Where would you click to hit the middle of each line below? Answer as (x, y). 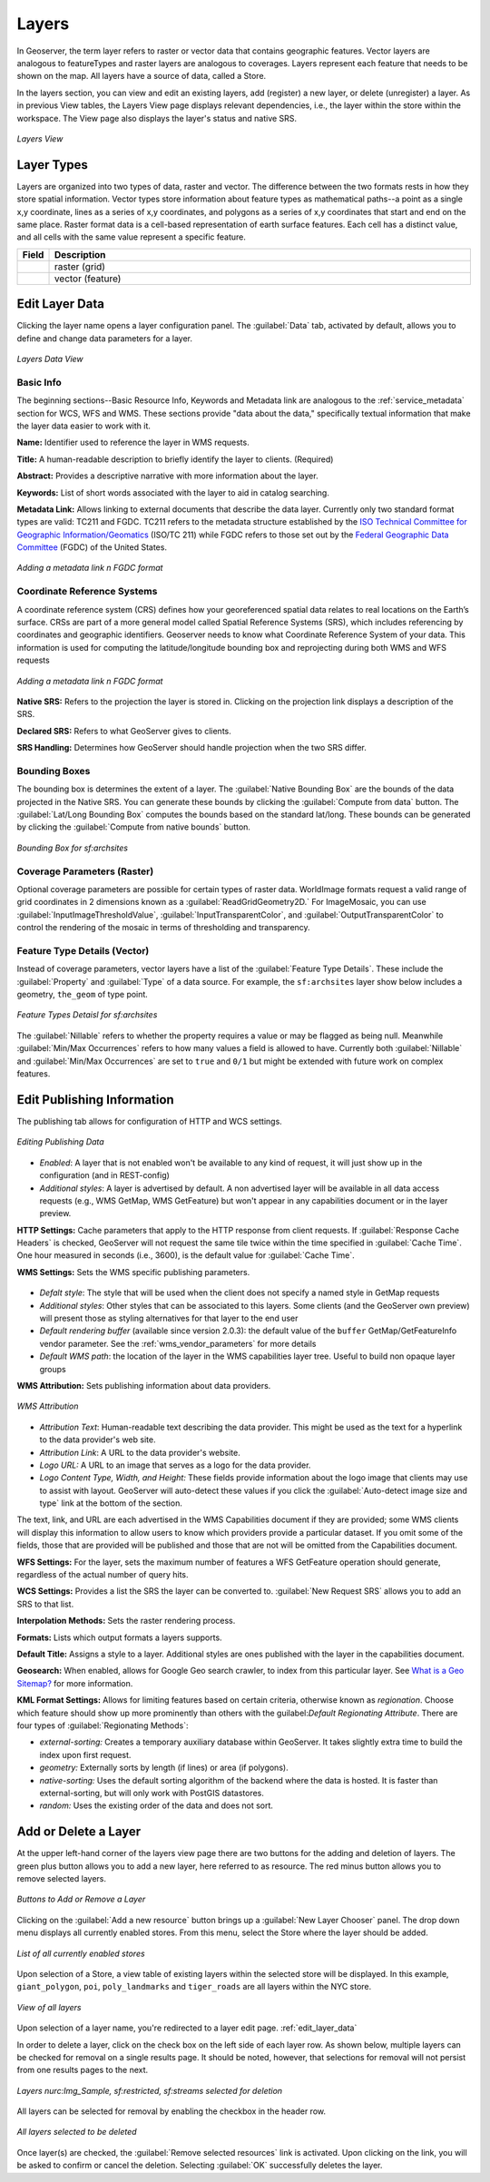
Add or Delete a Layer (79, 1832)
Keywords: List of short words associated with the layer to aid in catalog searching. (173, 492)
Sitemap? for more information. (75, 1683)
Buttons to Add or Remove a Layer (81, 1899)
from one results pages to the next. (83, 2070)
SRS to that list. (45, 1604)
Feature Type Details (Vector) (83, 950)
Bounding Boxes (54, 771)
